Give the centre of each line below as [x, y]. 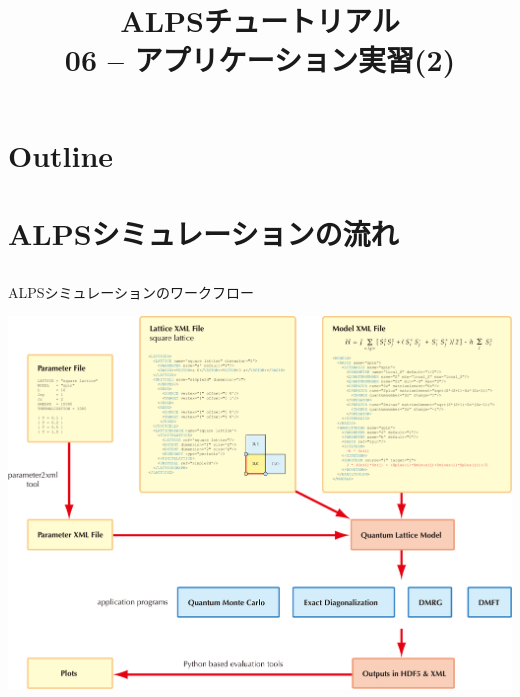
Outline [61, 154]
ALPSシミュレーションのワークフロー [131, 291]
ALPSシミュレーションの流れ [203, 232]
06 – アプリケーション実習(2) [260, 59]
